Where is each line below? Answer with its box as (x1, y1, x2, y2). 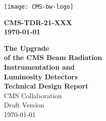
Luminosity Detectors (4, 71, 78, 81)
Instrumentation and (4, 62, 75, 72)
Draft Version (4, 100, 44, 110)
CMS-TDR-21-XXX (4, 17, 72, 27)
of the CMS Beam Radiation (4, 52, 102, 62)
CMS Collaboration (4, 90, 62, 100)
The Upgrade (4, 43, 50, 53)
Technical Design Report (4, 81, 88, 91)
